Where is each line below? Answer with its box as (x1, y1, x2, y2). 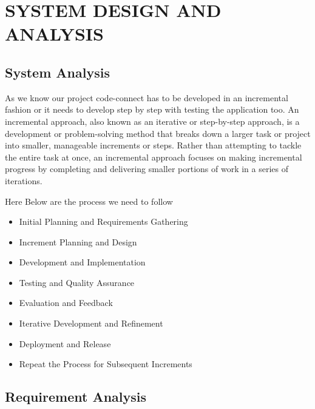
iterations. (5, 174, 42, 187)
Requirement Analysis (5, 387, 147, 406)
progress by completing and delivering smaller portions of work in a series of (5, 162, 289, 175)
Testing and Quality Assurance (19, 276, 135, 288)
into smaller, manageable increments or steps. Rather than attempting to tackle (5, 139, 302, 151)
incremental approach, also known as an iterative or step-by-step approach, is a (5, 115, 300, 127)
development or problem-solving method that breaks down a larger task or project (5, 127, 311, 139)
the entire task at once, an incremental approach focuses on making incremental (5, 150, 302, 163)
